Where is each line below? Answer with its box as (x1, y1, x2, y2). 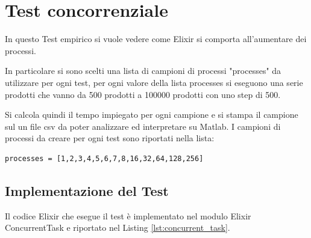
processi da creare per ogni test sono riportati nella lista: (5, 132, 215, 144)
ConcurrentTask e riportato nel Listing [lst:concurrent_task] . (5, 221, 230, 234)
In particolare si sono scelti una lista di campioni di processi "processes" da (5, 64, 281, 77)
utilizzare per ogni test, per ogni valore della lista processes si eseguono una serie (5, 76, 303, 88)
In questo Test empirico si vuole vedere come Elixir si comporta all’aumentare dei (5, 32, 307, 45)
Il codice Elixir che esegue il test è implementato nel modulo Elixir (5, 209, 251, 222)
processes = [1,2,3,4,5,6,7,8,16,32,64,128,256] (5, 154, 204, 163)
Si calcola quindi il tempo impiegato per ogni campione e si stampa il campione (5, 108, 298, 121)
